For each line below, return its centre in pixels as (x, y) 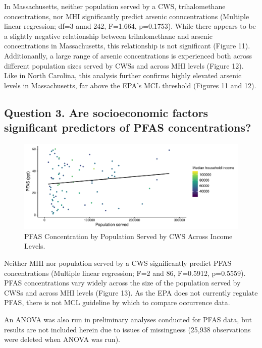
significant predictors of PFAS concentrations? (128, 127)
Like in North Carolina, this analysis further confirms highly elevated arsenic (123, 75)
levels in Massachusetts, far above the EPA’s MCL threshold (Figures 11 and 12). (130, 85)
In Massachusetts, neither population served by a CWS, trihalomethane (115, 6)
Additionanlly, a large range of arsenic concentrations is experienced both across (128, 55)
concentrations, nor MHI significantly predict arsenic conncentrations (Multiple (127, 16)
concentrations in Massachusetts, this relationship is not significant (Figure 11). (127, 46)
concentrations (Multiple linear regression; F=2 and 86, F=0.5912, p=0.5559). (125, 273)
